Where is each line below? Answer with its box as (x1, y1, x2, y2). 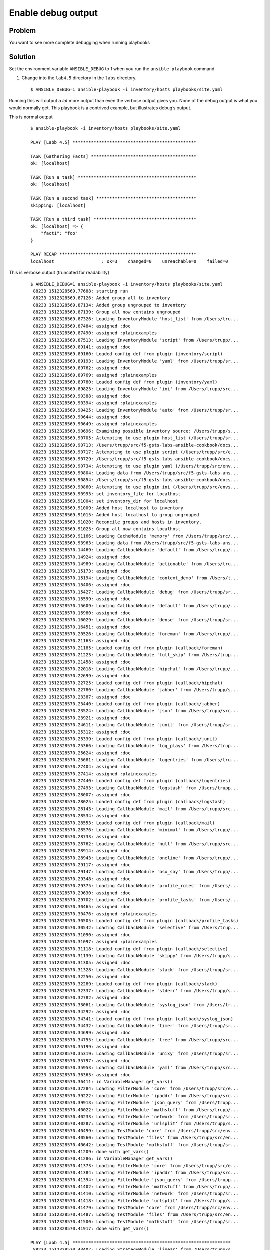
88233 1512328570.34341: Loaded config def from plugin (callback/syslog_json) (33, 1016, 234, 1022)
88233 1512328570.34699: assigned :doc (33, 1030, 131, 1036)
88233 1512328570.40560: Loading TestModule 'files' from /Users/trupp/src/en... (33, 1135, 239, 1141)
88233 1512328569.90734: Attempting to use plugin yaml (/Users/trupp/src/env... (33, 463, 239, 469)
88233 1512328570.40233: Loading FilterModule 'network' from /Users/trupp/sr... (33, 1114, 239, 1119)
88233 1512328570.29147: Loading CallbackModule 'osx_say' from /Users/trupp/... (33, 869, 239, 875)
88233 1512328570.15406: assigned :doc (33, 582, 131, 588)
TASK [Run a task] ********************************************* (30, 175, 197, 180)
